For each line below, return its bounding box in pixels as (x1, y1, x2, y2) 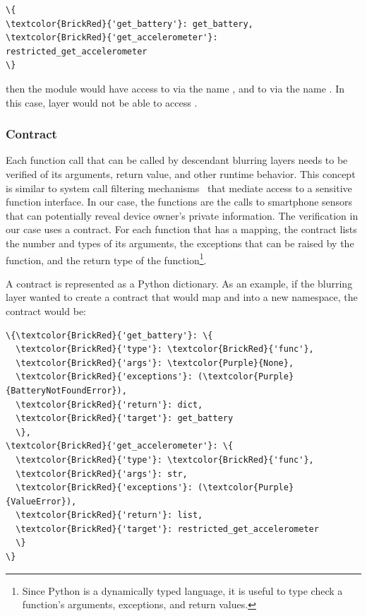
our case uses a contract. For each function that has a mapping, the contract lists (6, 222, 357, 237)
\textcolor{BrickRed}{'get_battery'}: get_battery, (6, 18, 253, 29)
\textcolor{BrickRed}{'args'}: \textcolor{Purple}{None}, (16, 357, 294, 368)
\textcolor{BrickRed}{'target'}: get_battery (16, 413, 234, 424)
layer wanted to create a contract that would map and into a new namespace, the (6, 290, 358, 304)
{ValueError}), (6, 496, 77, 507)
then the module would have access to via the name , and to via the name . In (6, 81, 344, 95)
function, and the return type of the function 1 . (6, 250, 207, 267)
